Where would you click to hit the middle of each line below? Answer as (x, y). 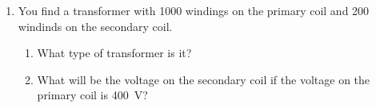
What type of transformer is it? (114, 53)
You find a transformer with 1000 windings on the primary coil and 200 (194, 10)
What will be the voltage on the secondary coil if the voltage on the (204, 79)
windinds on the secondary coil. (95, 26)
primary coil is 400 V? (92, 95)
